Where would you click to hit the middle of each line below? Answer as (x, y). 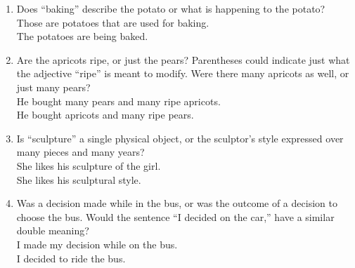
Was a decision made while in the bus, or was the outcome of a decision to (177, 203)
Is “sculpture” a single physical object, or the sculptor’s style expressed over (180, 138)
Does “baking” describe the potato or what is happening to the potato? (171, 8)
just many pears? (53, 87)
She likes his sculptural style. (79, 179)
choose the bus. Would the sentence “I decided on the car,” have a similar (175, 216)
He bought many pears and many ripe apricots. (118, 101)
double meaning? (53, 230)
